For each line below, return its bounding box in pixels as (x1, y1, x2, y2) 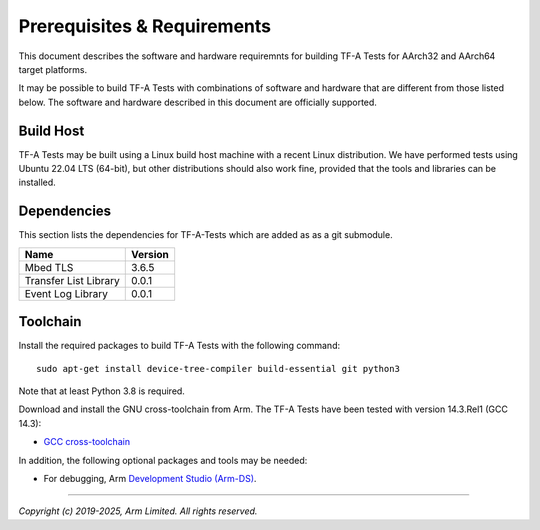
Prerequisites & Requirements (18, 15, 272, 37)
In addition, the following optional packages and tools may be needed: (18, 454, 308, 466)
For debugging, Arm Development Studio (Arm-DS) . (43, 472, 257, 484)
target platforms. (18, 63, 88, 75)
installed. (18, 176, 57, 189)
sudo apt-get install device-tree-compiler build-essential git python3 (36, 363, 400, 374)
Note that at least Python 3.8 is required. (18, 385, 185, 397)
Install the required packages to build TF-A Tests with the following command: (18, 340, 340, 352)
